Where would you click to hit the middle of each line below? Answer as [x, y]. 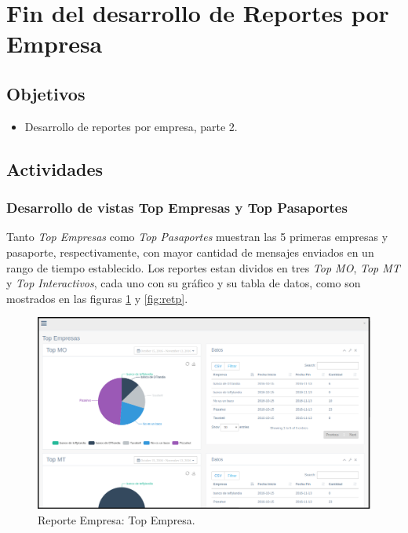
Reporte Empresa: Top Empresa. [117, 519]
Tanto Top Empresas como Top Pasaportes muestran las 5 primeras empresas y [197, 237]
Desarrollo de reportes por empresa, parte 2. [131, 126]
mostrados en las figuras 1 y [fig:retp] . [97, 298]
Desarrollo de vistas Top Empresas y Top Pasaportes [177, 208]
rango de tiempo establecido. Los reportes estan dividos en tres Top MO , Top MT [203, 267]
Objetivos [46, 93]
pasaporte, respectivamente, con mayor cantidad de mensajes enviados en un [190, 252]
